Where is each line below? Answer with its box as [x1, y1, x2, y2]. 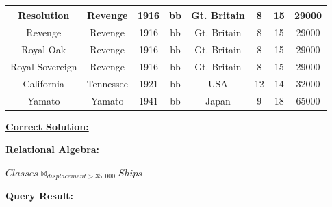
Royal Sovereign [10, 59, 77, 74]
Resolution [18, 8, 70, 22]
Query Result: [5, 189, 73, 203]
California [23, 76, 64, 90]
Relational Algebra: [5, 142, 100, 156]
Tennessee [86, 76, 128, 90]
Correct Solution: [5, 119, 89, 133]
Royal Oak [21, 42, 66, 57]
